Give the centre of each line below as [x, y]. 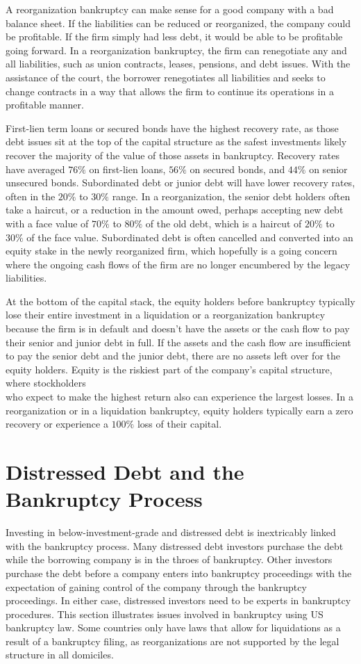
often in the [31, 196]
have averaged [35, 169]
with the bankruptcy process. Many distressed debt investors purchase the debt [175, 545]
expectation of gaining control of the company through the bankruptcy [156, 586]
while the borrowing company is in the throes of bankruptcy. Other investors [169, 559]
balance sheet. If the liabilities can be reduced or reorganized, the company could [178, 23]
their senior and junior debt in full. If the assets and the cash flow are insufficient [178, 342]
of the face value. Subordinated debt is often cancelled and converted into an [190, 237]
